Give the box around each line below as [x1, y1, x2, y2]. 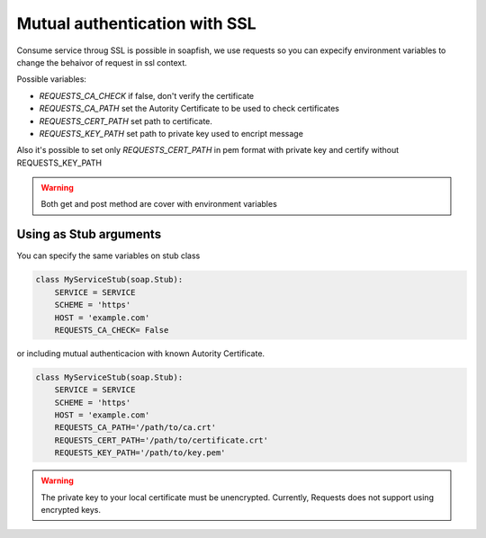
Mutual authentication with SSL [16, 13, 256, 33]
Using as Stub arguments [16, 227, 162, 242]
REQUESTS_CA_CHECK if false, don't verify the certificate [39, 90, 255, 101]
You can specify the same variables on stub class [16, 250, 201, 261]
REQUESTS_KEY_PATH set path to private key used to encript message [39, 128, 303, 139]
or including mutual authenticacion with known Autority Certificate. [16, 347, 265, 359]
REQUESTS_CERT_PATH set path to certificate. [39, 115, 213, 126]
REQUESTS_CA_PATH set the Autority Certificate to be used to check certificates [39, 103, 339, 114]
